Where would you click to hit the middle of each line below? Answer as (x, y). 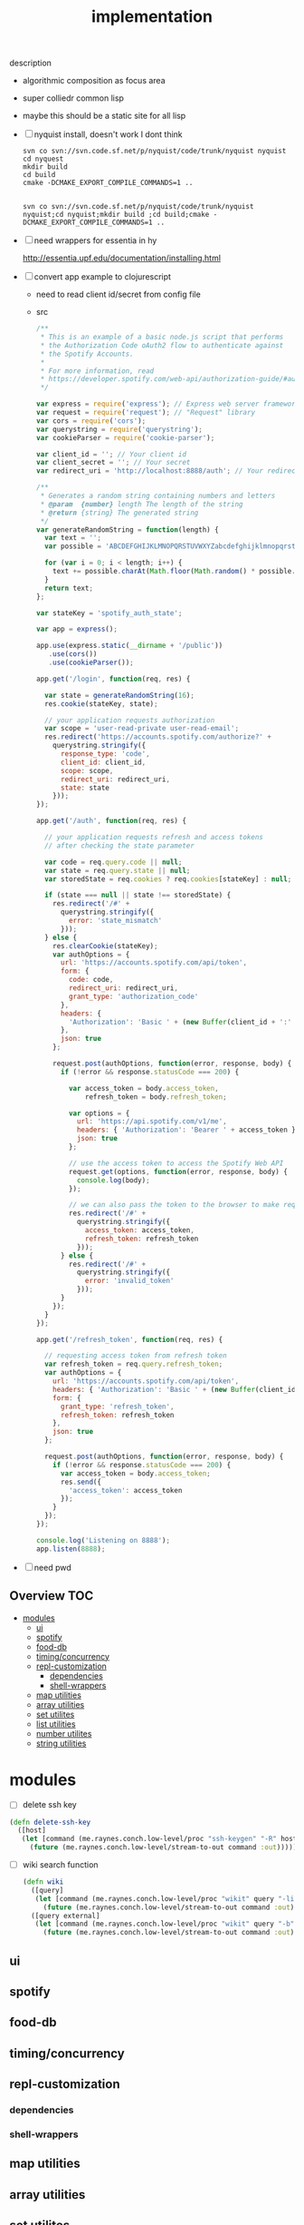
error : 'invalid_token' (129, 1281)
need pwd (52, 1567)
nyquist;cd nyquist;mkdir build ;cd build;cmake (116, 215)
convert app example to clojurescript (103, 277)
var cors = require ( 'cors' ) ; (91, 421)
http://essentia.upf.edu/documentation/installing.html (122, 258)
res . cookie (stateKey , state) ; (101, 704)
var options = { (99, 1113)
